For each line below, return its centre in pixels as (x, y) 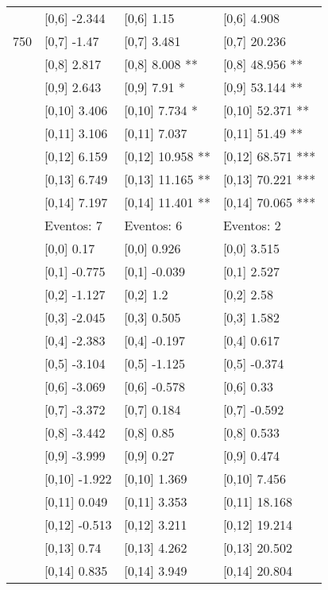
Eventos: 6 (153, 225)
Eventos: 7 (73, 225)
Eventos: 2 (252, 225)
